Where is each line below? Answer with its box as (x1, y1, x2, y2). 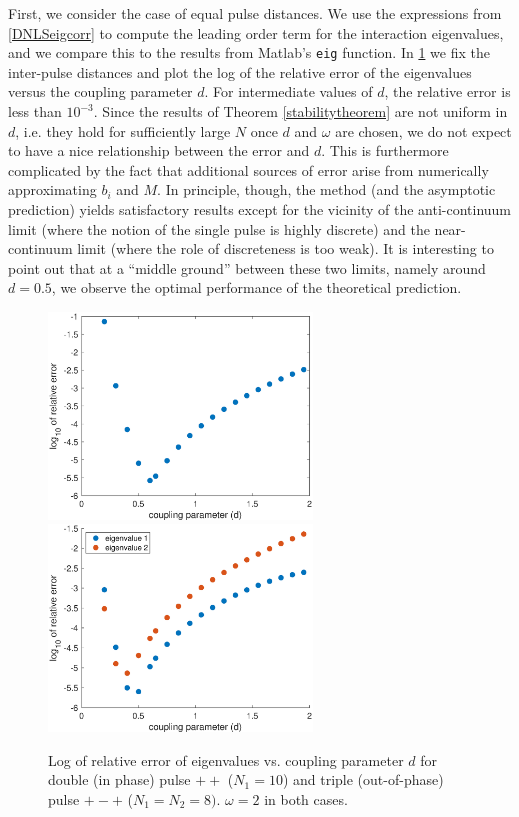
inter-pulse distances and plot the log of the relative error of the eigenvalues (8, 61, 472, 82)
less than (8, 101, 62, 122)
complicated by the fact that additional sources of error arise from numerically (8, 159, 489, 180)
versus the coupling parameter (8, 81, 193, 102)
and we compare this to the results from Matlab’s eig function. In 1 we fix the (8, 42, 490, 63)
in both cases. (264, 788, 348, 809)
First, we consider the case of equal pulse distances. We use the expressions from (8, 3, 502, 23)
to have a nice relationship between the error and (8, 140, 310, 161)
